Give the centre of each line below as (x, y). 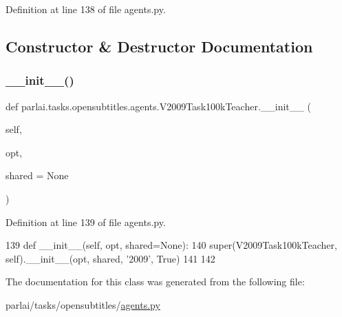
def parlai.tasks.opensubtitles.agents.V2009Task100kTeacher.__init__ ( (158, 106)
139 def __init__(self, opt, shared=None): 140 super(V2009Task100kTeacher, (171, 245)
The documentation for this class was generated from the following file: (155, 282)
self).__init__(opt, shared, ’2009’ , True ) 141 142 (110, 258)
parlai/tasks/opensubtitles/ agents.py (83, 304)
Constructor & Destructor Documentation (159, 46)
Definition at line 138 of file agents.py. (86, 9)
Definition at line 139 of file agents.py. (86, 222)
